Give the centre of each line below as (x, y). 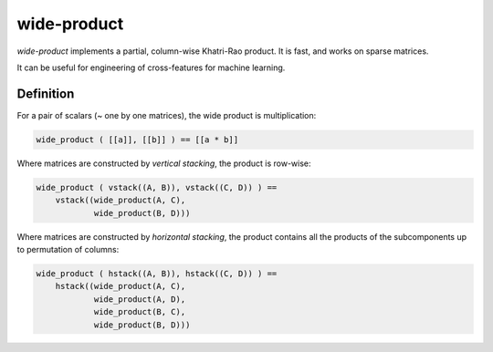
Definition (46, 93)
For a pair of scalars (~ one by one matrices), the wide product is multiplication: (167, 115)
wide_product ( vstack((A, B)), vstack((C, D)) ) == (157, 187)
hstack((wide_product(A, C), (121, 286)
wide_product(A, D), (140, 299)
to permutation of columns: (68, 249)
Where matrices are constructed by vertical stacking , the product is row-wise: (164, 163)
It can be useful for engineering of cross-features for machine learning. (151, 67)
